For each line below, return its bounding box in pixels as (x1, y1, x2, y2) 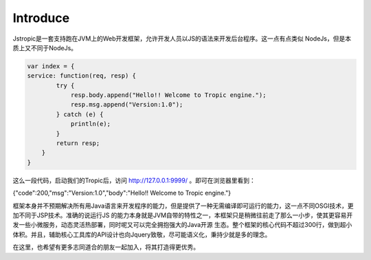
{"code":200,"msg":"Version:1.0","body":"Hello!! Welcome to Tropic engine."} (12, 189, 232, 197)
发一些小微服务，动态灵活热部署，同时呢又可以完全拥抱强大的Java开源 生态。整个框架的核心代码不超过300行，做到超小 (12, 221, 352, 229)
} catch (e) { (56, 110, 104, 118)
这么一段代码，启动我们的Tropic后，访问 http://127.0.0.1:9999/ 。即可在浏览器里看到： (12, 176, 256, 184)
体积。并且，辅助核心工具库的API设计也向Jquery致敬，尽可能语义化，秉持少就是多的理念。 (12, 230, 271, 239)
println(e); (70, 120, 111, 128)
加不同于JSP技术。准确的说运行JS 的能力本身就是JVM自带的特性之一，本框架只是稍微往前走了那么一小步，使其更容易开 (12, 210, 353, 219)
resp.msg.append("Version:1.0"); (70, 100, 183, 109)
